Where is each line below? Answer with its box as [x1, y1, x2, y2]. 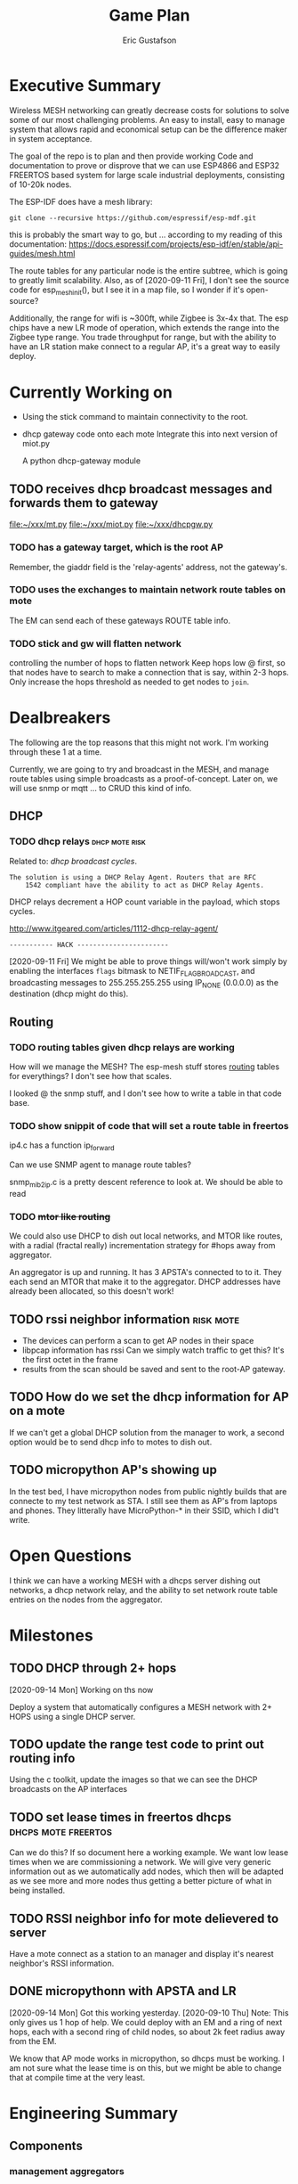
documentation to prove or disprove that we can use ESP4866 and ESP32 [9, 160, 280, 170]
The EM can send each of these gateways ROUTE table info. [9, 615, 231, 626]
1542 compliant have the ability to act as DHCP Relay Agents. [25, 880, 265, 889]
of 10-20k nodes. [9, 179, 72, 190]
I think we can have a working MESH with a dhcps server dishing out [9, 1575, 261, 1586]
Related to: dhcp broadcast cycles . [9, 855, 138, 866]
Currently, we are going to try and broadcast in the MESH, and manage [9, 764, 270, 775]
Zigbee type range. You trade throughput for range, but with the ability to [9, 331, 277, 343]
